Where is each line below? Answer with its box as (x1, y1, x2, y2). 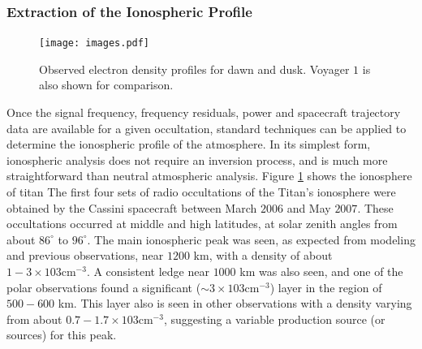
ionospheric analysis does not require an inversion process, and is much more (6, 151, 388, 168)
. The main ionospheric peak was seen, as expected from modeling (87, 231, 416, 248)
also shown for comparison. (39, 76, 174, 93)
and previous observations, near (6, 247, 164, 264)
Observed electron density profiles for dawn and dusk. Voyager (39, 60, 350, 77)
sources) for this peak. (6, 326, 117, 343)
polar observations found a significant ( (6, 278, 201, 295)
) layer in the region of (269, 278, 382, 295)
